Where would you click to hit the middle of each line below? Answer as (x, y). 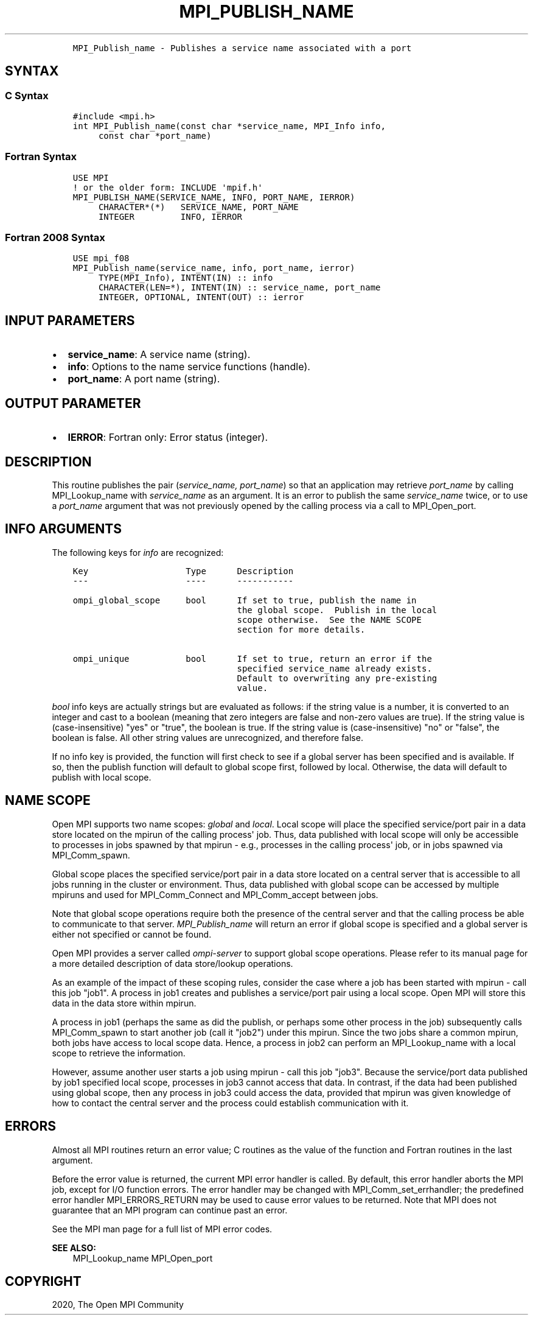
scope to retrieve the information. (119, 1053)
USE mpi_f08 (101, 258)
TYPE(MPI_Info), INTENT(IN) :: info (186, 278)
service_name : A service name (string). (159, 355)
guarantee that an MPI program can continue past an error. (170, 1210)
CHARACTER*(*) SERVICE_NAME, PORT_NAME (198, 207)
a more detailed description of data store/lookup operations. (172, 963)
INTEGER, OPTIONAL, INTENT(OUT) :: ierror (201, 297)
